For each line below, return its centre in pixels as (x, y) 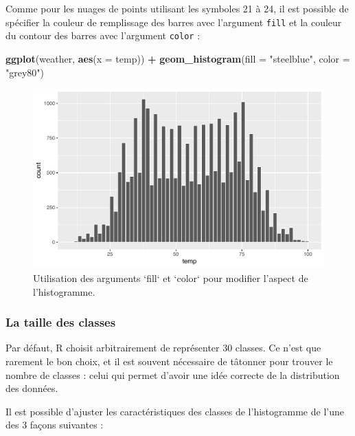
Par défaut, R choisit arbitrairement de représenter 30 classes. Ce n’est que (163, 348)
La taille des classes (61, 322)
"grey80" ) (25, 72)
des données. (32, 388)
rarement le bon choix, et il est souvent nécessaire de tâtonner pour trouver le (169, 361)
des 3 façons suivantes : (55, 425)
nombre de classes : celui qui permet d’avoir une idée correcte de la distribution (173, 374)
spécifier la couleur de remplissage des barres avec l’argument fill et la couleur (174, 22)
